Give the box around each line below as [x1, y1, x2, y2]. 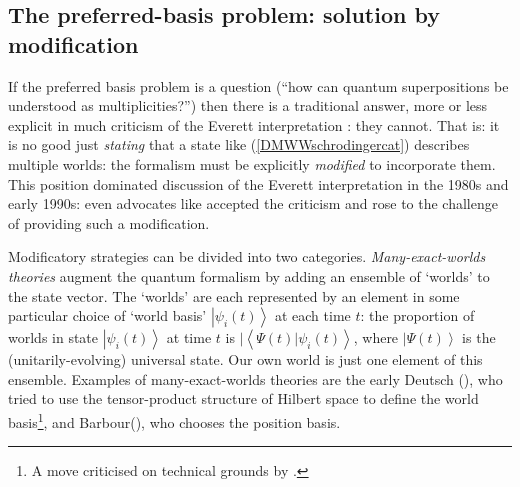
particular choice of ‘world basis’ [8, 305, 207, 326]
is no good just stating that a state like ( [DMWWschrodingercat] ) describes [8, 134, 470, 155]
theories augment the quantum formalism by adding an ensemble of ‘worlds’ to [8, 265, 490, 286]
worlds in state [8, 327, 99, 348]
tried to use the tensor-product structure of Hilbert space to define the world [8, 388, 479, 409]
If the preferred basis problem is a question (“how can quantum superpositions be [8, 75, 509, 96]
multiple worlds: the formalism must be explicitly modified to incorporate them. [8, 153, 496, 174]
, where [353, 327, 399, 348]
